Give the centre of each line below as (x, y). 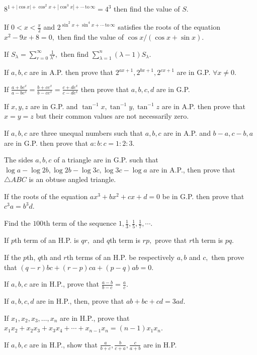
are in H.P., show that (63, 344)
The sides (19, 160)
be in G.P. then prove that (203, 196)
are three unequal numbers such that (86, 132)
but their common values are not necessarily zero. (112, 116)
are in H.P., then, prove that (80, 301)
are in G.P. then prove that (46, 143)
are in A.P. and (187, 132)
